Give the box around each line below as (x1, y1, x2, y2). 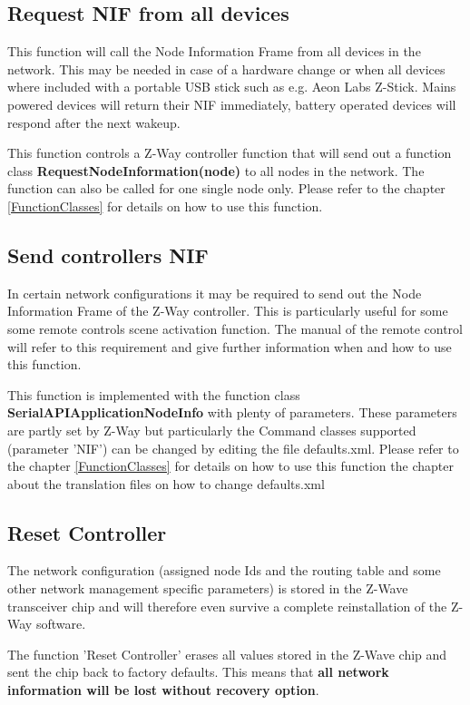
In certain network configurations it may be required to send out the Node (7, 283, 422, 302)
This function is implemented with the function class (7, 385, 300, 404)
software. (35, 614, 86, 633)
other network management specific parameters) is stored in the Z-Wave (7, 579, 408, 598)
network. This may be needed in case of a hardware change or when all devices (7, 59, 446, 78)
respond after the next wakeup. (7, 113, 181, 132)
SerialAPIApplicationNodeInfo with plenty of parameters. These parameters (7, 403, 457, 422)
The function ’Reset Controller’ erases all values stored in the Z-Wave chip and (7, 644, 447, 663)
